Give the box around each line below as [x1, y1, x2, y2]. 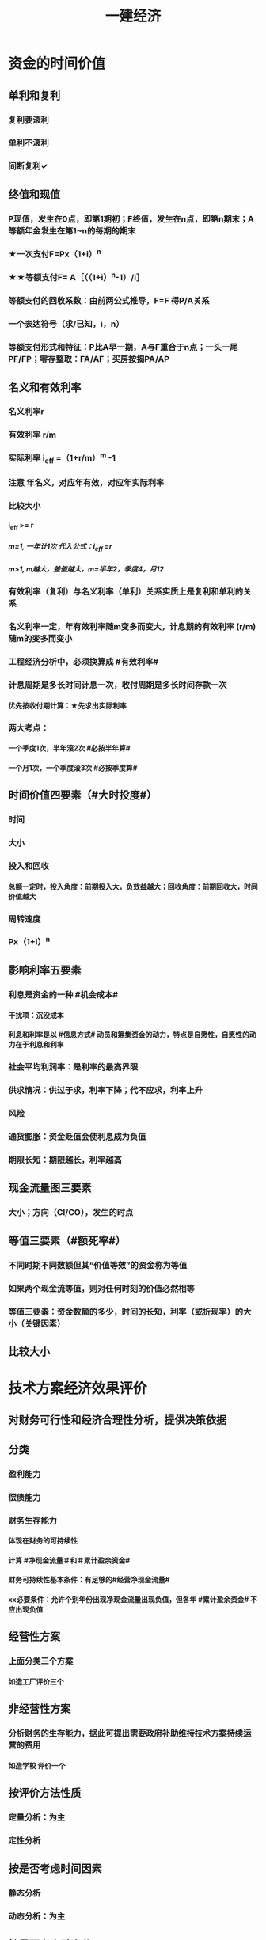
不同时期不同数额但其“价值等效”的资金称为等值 [8, 1259, 188, 1270]
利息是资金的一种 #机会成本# [8, 989, 119, 1000]
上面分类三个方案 [8, 1656, 74, 1667]
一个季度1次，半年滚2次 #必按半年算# [8, 743, 131, 753]
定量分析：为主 [8, 1812, 66, 1823]
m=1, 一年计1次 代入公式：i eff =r [8, 541, 112, 552]
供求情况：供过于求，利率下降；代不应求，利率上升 [8, 1085, 203, 1096]
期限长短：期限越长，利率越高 [8, 1155, 123, 1166]
